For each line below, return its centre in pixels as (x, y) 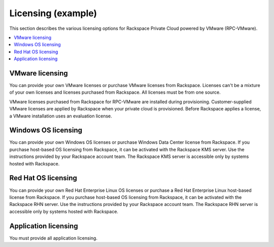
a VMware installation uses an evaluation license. (61, 116)
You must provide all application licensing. (53, 238)
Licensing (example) (53, 13)
